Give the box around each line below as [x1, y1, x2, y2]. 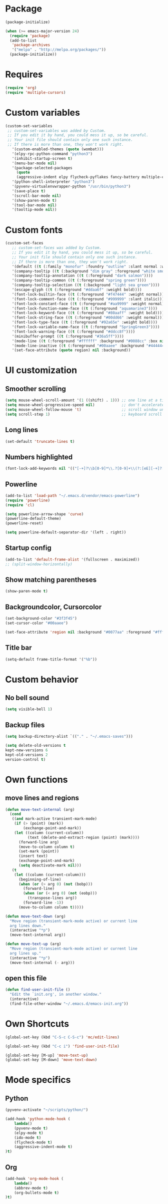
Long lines [5, 426, 38, 434]
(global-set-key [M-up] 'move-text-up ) [5, 1053, 88, 1058]
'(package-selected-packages [11, 165, 72, 170]
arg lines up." [9, 951, 41, 956]
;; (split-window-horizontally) [5, 561, 72, 566]
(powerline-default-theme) [5, 516, 61, 521]
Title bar [5, 644, 32, 652]
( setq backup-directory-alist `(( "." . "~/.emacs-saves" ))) [5, 734, 133, 739]
